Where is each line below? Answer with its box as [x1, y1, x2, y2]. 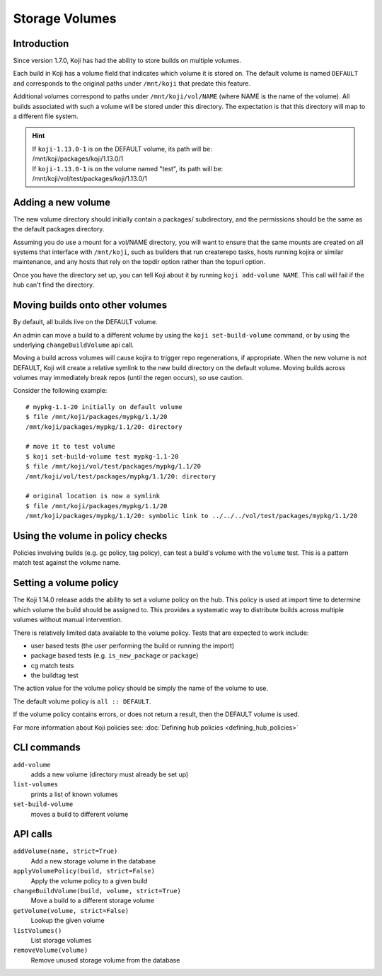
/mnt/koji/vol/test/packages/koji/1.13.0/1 [32, 174, 148, 183]
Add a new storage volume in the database [30, 856, 156, 865]
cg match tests [30, 661, 74, 670]
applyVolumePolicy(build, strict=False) [13, 867, 156, 875]
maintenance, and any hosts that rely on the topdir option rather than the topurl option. [13, 258, 265, 266]
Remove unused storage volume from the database [30, 955, 180, 964]
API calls [13, 828, 53, 840]
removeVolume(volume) [13, 946, 88, 955]
